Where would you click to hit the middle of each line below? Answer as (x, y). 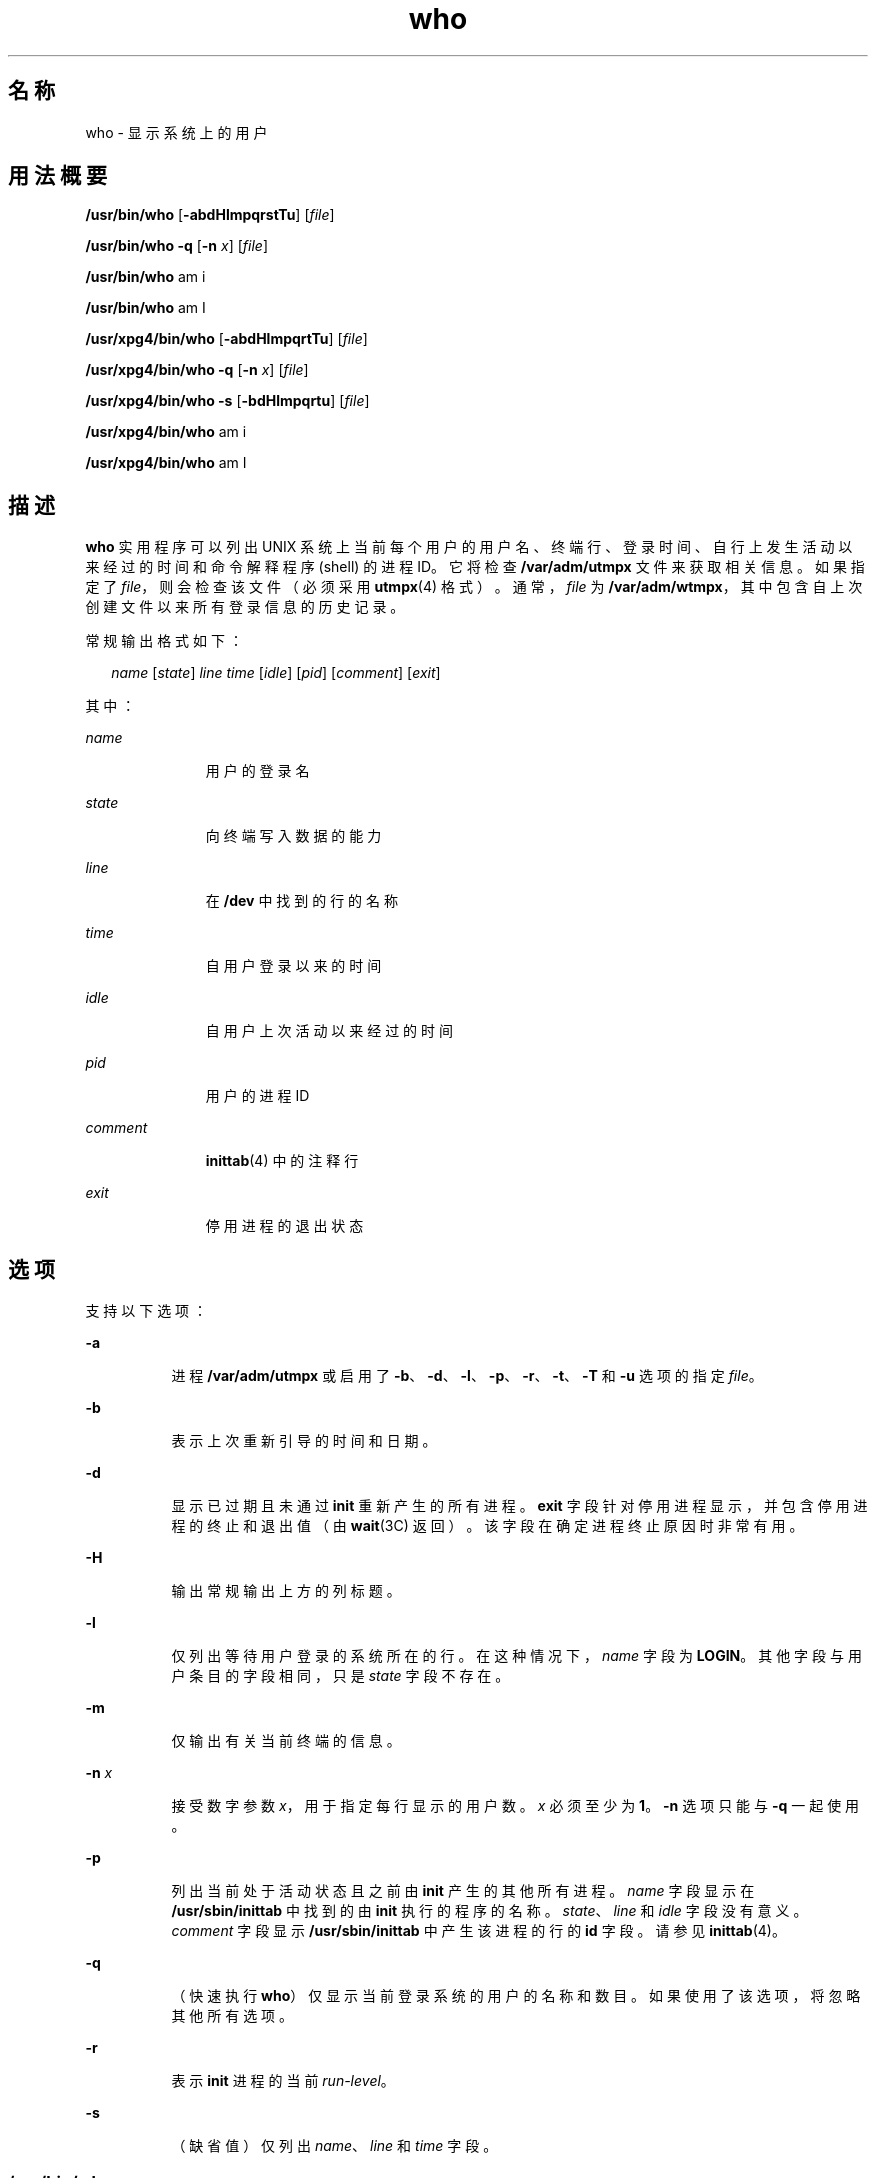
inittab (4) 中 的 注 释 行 (282, 1161)
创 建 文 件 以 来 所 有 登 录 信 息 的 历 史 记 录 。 (245, 607)
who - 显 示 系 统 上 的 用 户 (176, 132)
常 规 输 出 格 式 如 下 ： (164, 641)
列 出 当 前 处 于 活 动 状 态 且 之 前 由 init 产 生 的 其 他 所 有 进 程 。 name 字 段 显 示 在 (463, 1891)
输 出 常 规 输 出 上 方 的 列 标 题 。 (286, 1591)
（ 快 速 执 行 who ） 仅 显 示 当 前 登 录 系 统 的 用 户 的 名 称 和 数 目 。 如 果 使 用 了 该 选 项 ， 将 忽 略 (516, 1996)
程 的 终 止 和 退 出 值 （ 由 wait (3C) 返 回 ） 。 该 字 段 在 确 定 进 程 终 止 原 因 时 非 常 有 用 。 (487, 1526)
